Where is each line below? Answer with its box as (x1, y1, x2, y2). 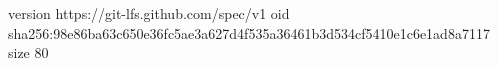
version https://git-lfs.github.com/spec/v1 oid (8, 3, 290, 23)
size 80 (8, 42, 49, 63)
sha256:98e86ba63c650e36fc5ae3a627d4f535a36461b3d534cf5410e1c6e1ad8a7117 (8, 22, 490, 43)
